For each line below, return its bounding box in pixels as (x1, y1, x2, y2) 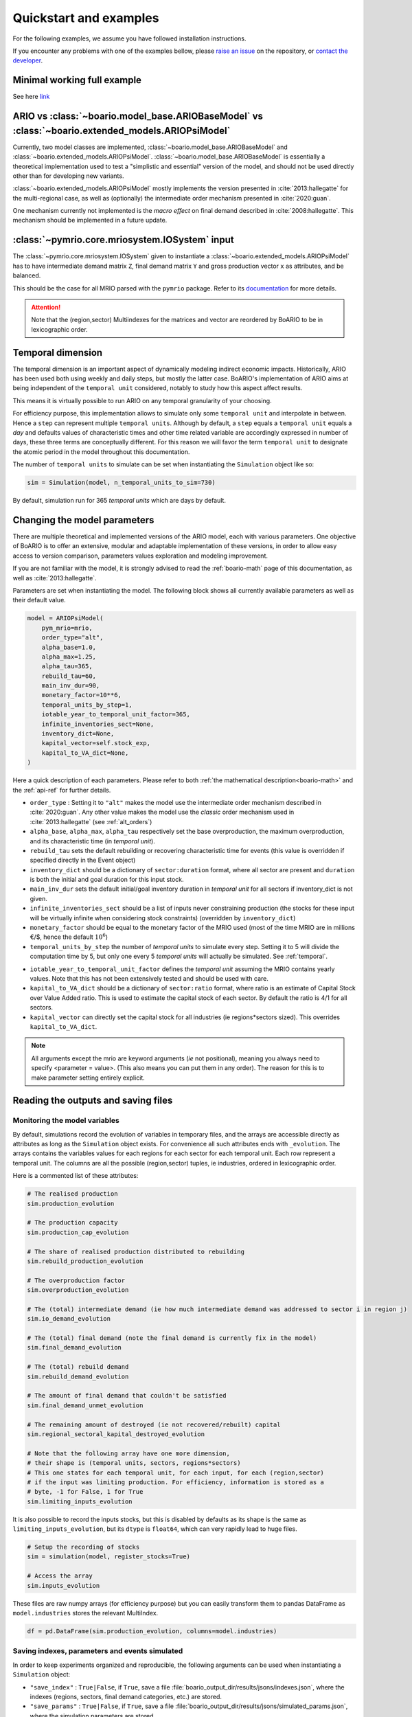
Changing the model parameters (12, 514, 154, 525)
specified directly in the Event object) (30, 856, 136, 865)
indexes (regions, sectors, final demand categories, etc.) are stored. (30, 1692, 222, 1701)
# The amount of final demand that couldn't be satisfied (27, 1391, 227, 1400)
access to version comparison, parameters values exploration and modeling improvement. (12, 552, 268, 560)
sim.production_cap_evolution (27, 1228, 129, 1236)
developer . (12, 56, 43, 65)
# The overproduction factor (27, 1276, 126, 1284)
